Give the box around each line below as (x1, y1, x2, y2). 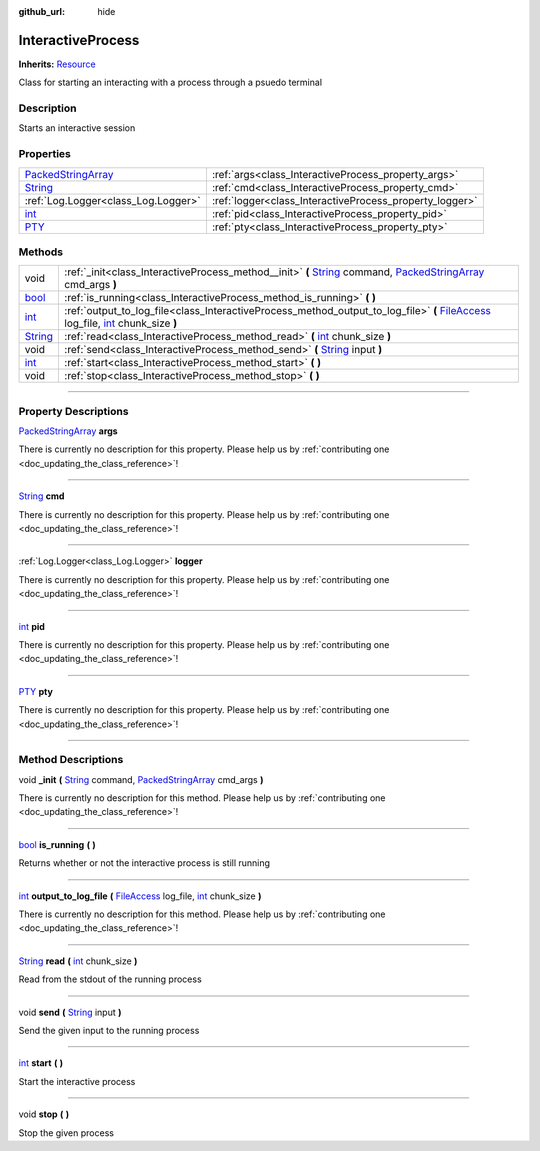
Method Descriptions (18, 753, 124, 767)
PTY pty (18, 685, 54, 697)
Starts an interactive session (18, 122, 136, 134)
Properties (18, 147, 72, 161)
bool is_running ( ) (18, 838, 97, 850)
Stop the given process (18, 1126, 115, 1139)
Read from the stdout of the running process (18, 973, 202, 985)
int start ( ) (18, 1057, 64, 1069)
